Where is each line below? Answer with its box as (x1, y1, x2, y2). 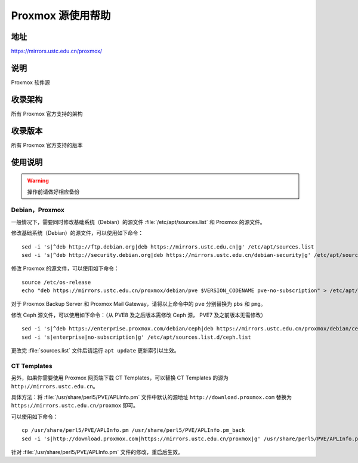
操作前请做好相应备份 (27, 188, 80, 195)
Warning (27, 177, 49, 185)
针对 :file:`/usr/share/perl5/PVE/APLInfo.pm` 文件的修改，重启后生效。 (11, 448, 183, 455)
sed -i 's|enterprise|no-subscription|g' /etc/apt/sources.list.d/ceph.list (21, 333, 252, 341)
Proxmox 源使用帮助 (11, 9, 111, 22)
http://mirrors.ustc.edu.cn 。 (11, 382, 98, 390)
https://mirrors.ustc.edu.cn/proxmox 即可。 (11, 402, 138, 409)
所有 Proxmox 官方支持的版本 (11, 141, 83, 149)
